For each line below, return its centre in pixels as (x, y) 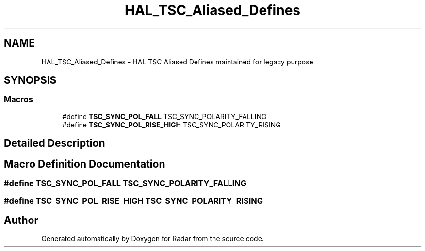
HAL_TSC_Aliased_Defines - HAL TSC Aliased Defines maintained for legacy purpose (177, 62)
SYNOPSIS (30, 80)
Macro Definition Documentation (85, 164)
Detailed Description (55, 143)
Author (21, 220)
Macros (18, 100)
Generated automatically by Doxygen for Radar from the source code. (153, 239)
